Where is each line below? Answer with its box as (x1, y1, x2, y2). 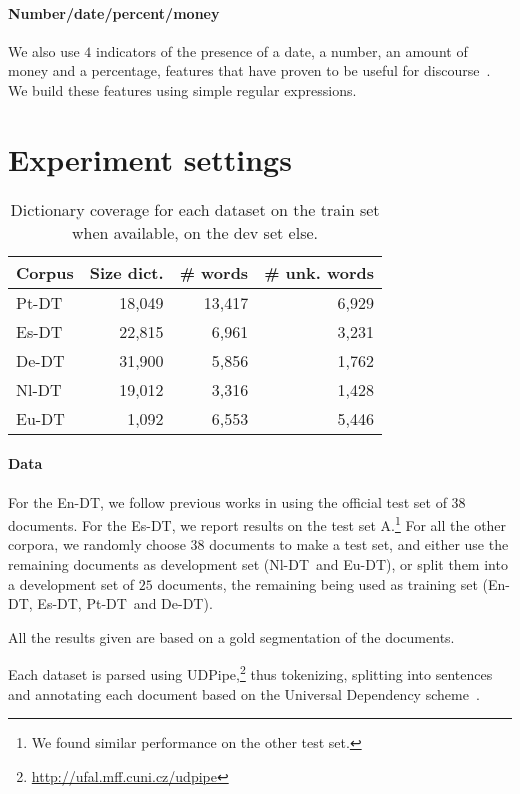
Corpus (16, 260, 74, 284)
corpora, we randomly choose (8, 534, 186, 555)
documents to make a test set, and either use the (209, 534, 509, 555)
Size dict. (89, 260, 164, 284)
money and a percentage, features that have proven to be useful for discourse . (8, 60, 491, 81)
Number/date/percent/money (8, 2, 220, 23)
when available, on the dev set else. (72, 220, 318, 244)
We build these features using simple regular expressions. (8, 79, 357, 100)
